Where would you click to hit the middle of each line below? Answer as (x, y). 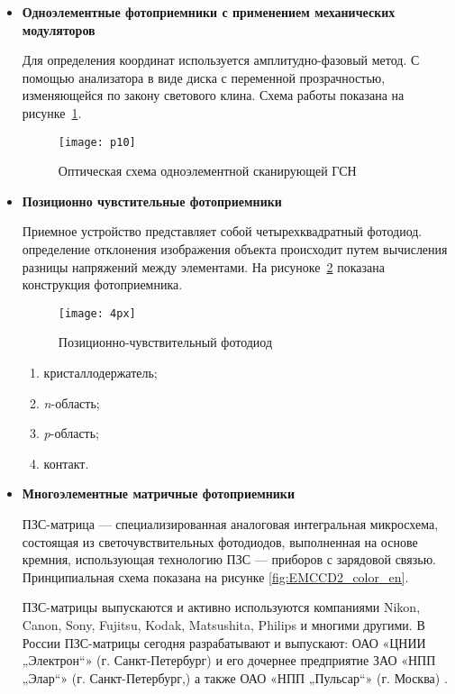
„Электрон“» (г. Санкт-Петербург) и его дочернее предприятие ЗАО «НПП (229, 660)
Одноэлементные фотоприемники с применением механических (209, 12)
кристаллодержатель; (100, 373)
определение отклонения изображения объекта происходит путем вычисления (235, 249)
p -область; (71, 433)
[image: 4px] (97, 313)
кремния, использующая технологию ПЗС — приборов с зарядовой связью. (229, 559)
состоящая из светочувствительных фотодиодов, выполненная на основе (220, 541)
